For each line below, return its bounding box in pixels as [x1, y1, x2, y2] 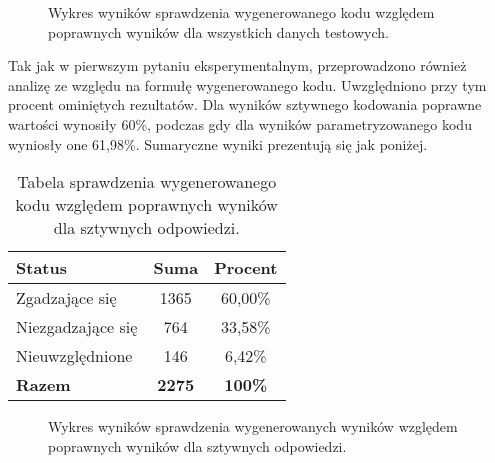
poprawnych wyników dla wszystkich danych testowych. [48, 21, 389, 42]
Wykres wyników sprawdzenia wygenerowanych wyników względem [48, 416, 458, 437]
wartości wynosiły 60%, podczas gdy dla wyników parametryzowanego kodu [8, 113, 472, 134]
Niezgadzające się [16, 315, 138, 339]
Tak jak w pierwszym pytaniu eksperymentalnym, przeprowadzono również [8, 55, 467, 76]
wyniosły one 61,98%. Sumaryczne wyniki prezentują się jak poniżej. [8, 133, 428, 154]
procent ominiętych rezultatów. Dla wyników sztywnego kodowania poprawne [8, 94, 482, 115]
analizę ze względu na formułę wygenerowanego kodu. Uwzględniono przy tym [8, 74, 487, 95]
